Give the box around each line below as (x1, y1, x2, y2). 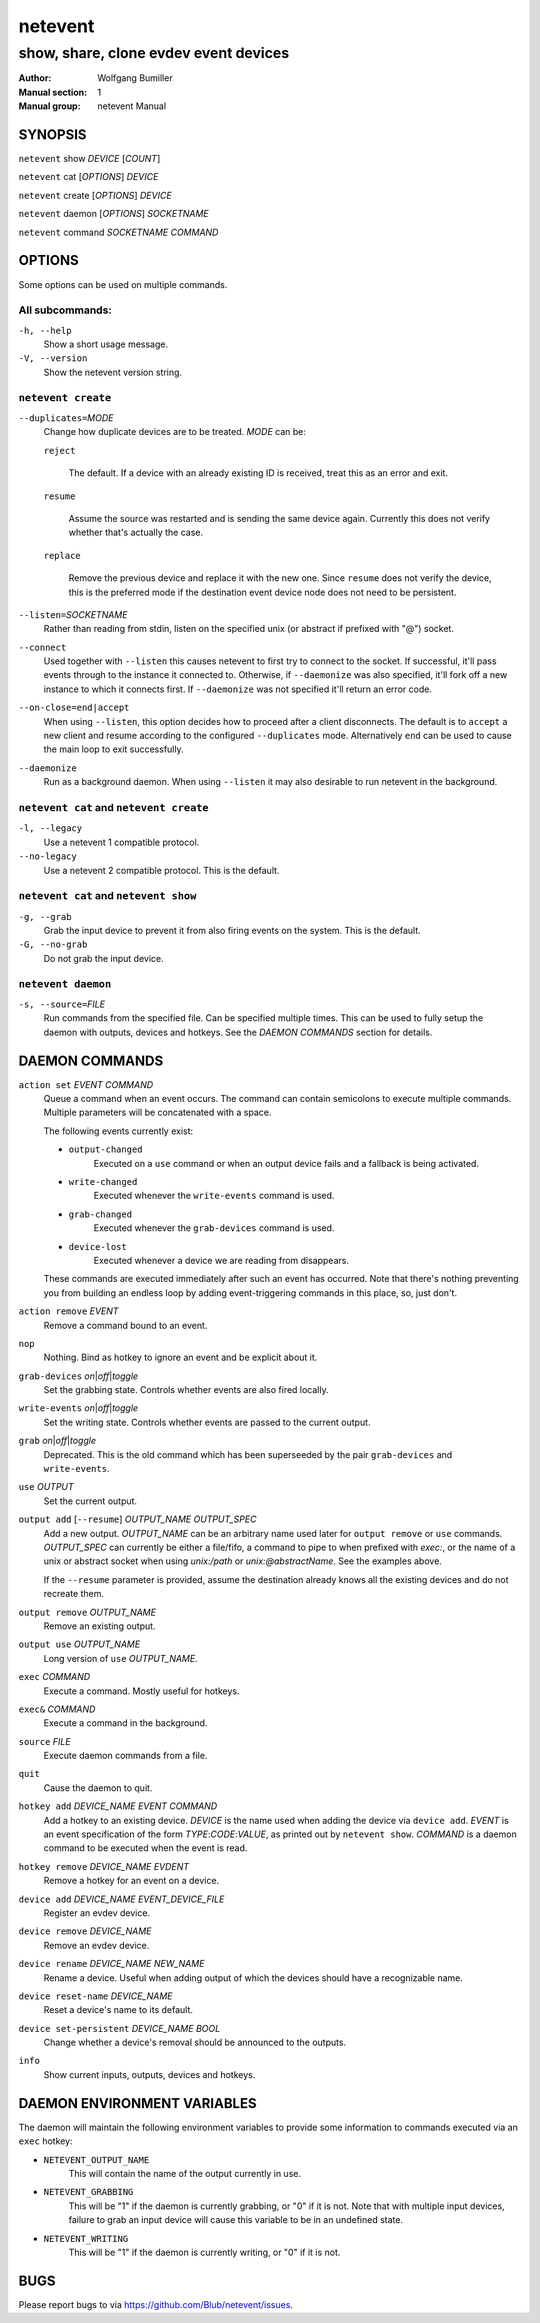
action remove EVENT (18, 1305, 119, 1317)
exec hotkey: (18, 2135, 74, 2147)
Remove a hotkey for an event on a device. (43, 1875, 220, 1887)
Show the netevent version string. (43, 366, 183, 378)
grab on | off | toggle (18, 1435, 97, 1447)
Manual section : (18, 86, 88, 98)
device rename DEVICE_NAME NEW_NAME (18, 1958, 205, 1970)
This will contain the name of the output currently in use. (68, 2167, 302, 2179)
